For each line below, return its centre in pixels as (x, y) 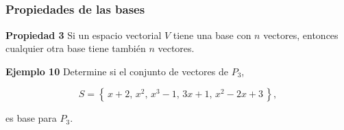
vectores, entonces (301, 35)
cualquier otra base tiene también (76, 48)
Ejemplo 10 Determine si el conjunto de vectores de (117, 71)
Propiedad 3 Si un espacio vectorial (84, 35)
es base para (31, 118)
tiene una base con (212, 35)
